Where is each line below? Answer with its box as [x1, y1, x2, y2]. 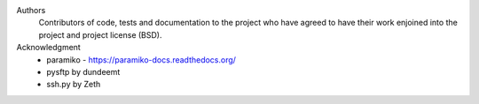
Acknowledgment [16, 42, 82, 53]
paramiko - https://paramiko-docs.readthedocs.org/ [46, 54, 237, 65]
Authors [16, 5, 46, 15]
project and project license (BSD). [38, 29, 162, 40]
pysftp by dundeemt [46, 66, 121, 77]
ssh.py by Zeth [46, 79, 101, 90]
